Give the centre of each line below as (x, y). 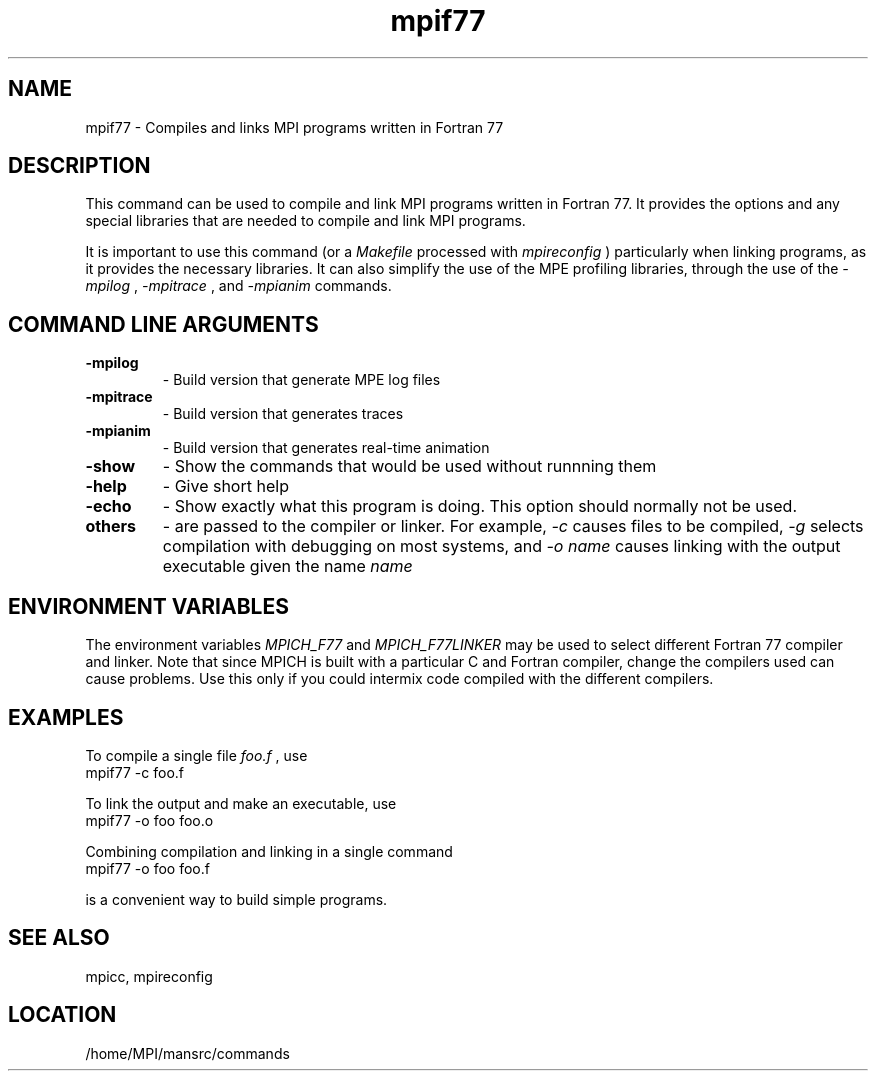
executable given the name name (287, 566)
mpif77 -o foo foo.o (149, 820)
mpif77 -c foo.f (135, 772)
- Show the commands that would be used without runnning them (409, 466)
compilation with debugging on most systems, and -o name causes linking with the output (501, 546)
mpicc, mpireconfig (149, 976)
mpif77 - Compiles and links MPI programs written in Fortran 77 (294, 127)
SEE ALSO (59, 938)
